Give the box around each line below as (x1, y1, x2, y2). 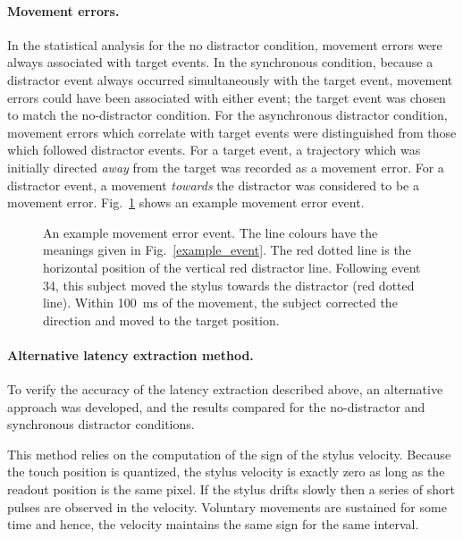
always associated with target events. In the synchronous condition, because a (7, 53, 434, 72)
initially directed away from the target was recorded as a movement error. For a (7, 157, 444, 176)
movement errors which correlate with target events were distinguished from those (7, 122, 457, 141)
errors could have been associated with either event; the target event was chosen (7, 88, 446, 106)
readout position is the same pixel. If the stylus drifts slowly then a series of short (7, 480, 456, 499)
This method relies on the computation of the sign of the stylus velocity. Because (7, 444, 451, 463)
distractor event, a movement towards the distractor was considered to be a (7, 175, 419, 194)
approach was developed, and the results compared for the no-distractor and (7, 397, 425, 416)
